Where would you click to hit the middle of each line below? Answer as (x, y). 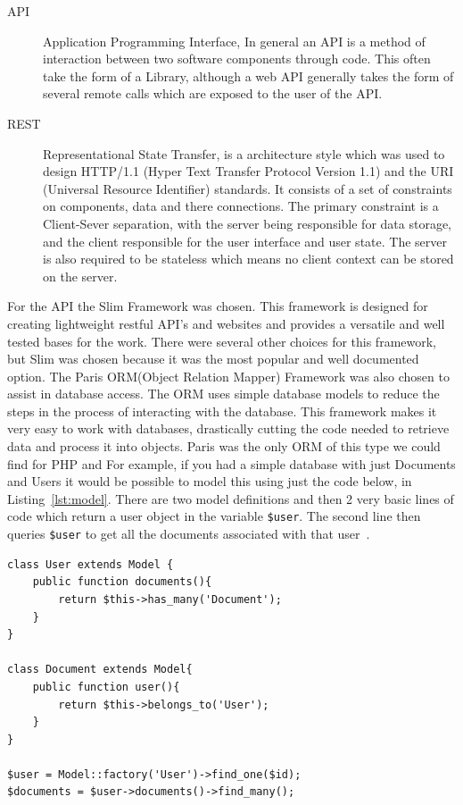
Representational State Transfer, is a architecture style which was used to (244, 153)
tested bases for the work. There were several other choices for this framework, (222, 341)
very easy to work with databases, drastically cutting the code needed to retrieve (228, 428)
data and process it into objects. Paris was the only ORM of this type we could (224, 446)
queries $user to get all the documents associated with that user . (189, 534)
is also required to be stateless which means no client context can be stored (248, 259)
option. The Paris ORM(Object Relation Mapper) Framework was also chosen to (228, 376)
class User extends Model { (91, 564)
